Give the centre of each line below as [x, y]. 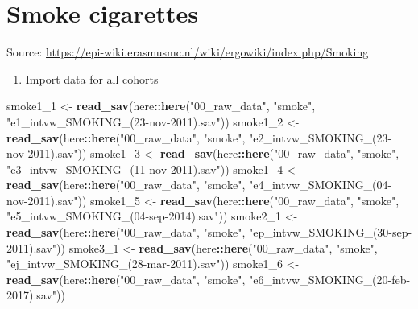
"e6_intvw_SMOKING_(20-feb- [329, 279]
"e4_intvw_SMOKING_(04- [320, 185]
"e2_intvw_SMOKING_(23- [320, 137]
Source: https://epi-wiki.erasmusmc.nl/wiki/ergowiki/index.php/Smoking [188, 52]
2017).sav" [32, 295]
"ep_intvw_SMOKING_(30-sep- [330, 232]
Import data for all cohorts [92, 78]
